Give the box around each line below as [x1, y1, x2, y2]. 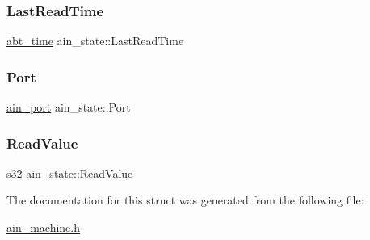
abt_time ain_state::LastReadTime [6, 32, 184, 49]
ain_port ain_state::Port [6, 99, 131, 116]
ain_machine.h [6, 219, 81, 236]
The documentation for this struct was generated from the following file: [6, 192, 364, 208]
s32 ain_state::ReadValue [6, 164, 133, 181]
